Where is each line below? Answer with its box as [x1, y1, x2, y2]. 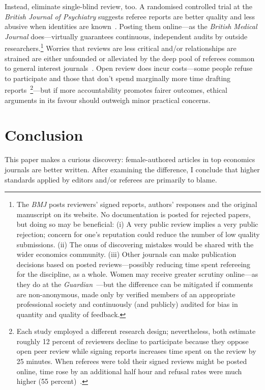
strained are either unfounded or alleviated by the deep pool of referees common [5, 53, 255, 63]
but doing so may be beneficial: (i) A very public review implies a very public [16, 219, 258, 229]
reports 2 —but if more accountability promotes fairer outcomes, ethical [5, 83, 227, 95]
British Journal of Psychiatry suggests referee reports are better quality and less [5, 11, 255, 21]
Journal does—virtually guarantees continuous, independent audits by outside [5, 31, 248, 41]
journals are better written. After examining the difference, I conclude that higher [5, 164, 260, 174]
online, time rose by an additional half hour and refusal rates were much [16, 366, 242, 376]
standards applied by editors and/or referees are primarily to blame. [5, 174, 217, 185]
